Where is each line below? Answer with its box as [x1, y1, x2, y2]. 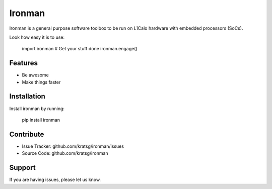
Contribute [9, 130, 44, 138]
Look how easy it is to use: [9, 34, 65, 40]
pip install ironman [22, 117, 60, 123]
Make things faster [22, 79, 61, 85]
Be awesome [22, 72, 49, 78]
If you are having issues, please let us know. [9, 176, 101, 183]
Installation [9, 92, 45, 101]
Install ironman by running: [9, 106, 65, 112]
